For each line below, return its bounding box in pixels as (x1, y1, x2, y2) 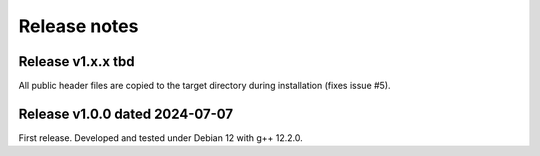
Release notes (18, 15, 139, 37)
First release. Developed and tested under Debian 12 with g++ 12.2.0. (18, 131, 304, 144)
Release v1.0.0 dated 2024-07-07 (18, 105, 234, 122)
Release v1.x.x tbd (18, 53, 135, 70)
